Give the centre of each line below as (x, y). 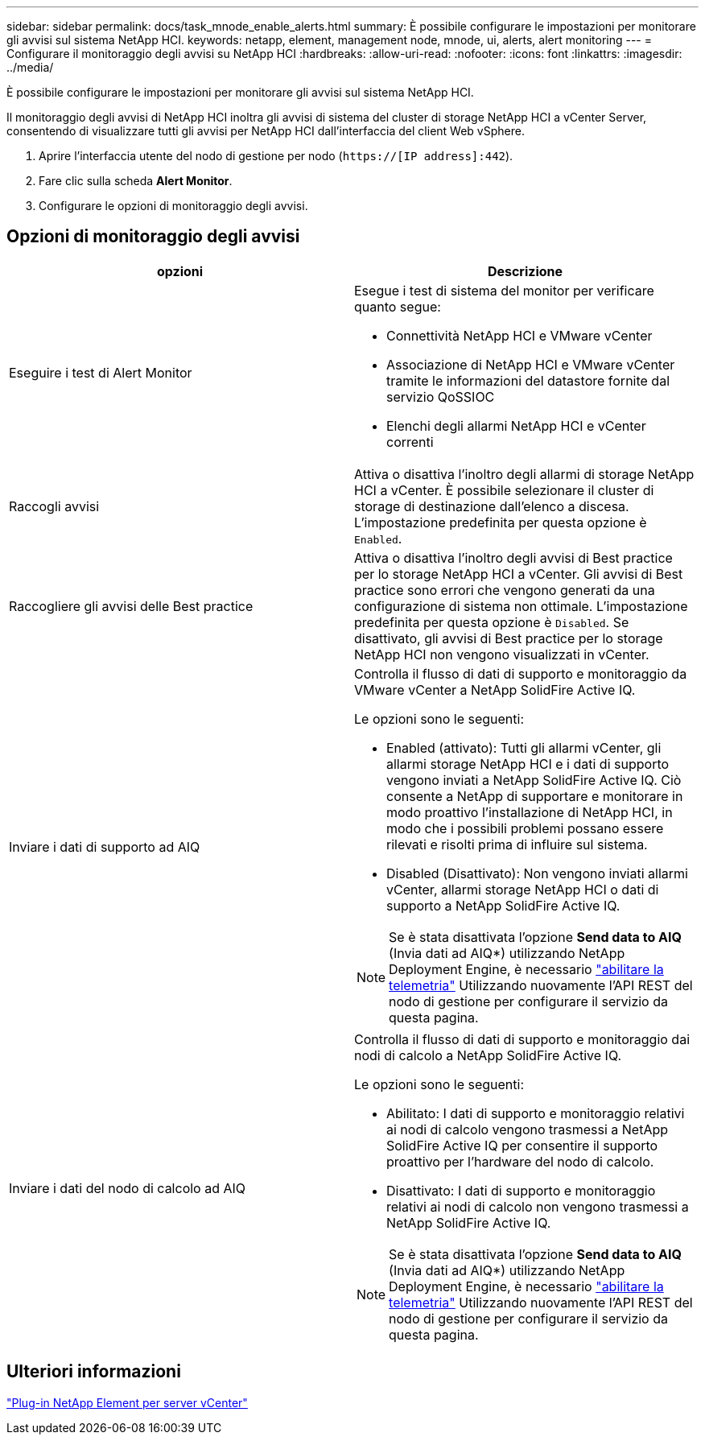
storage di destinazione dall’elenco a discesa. (492, 506)
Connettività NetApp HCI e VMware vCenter (519, 335)
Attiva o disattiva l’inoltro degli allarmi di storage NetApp (524, 474)
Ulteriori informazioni (94, 1372)
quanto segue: (398, 306)
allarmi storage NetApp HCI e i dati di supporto (528, 764)
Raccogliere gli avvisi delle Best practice (131, 606)
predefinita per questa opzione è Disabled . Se (492, 622)
